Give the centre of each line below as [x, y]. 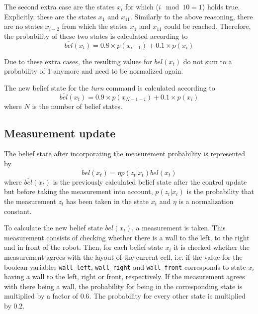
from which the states [95, 26]
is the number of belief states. [77, 106]
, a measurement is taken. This [178, 228]
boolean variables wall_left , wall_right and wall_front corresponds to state [125, 266]
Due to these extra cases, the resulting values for [78, 61]
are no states [23, 26]
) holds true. [221, 6]
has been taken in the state [107, 201]
